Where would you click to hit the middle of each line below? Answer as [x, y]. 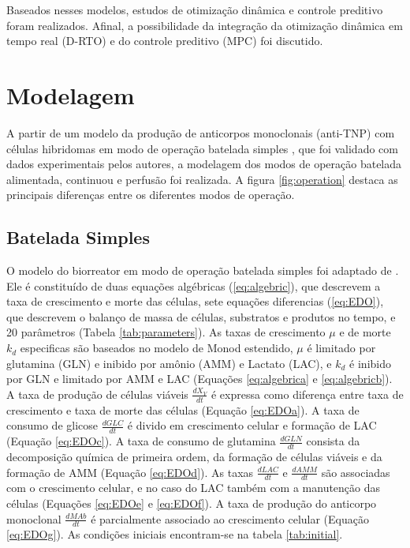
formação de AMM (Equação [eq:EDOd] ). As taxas [130, 472]
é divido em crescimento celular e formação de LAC [252, 425]
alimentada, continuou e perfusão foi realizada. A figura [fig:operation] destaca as [202, 179]
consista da [333, 441]
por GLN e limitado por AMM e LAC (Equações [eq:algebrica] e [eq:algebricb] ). [199, 379]
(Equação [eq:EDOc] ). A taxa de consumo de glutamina [141, 441]
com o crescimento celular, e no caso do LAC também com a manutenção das [194, 488]
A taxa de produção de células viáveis [97, 394]
